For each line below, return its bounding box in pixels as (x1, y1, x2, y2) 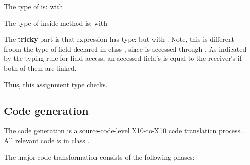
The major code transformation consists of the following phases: (4, 151, 195, 162)
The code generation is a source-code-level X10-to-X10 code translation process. (4, 126, 242, 136)
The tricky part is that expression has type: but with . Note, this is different (4, 34, 234, 44)
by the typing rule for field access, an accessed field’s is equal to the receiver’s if (4, 53, 242, 63)
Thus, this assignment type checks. (4, 79, 108, 89)
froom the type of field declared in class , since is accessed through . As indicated (4, 43, 247, 54)
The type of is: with (4, 1, 63, 11)
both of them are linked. (4, 62, 77, 73)
